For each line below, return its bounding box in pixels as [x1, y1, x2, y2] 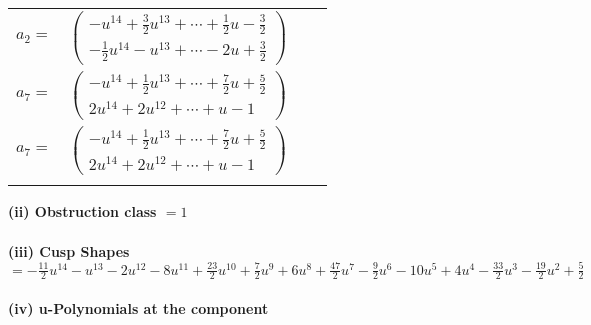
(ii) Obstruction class [8, 201, 157, 222]
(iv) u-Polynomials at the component [8, 298, 269, 319]
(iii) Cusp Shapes [8, 240, 130, 261]
